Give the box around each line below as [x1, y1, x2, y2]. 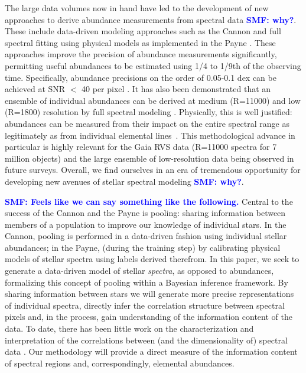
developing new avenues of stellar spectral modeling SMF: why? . [5, 175, 244, 187]
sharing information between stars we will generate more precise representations [5, 287, 294, 300]
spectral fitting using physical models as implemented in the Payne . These [5, 36, 276, 48]
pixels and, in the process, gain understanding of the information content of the [5, 310, 292, 323]
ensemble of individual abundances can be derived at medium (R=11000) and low [5, 94, 301, 106]
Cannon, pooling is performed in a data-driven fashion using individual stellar [5, 230, 287, 242]
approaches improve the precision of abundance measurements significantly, [5, 48, 277, 60]
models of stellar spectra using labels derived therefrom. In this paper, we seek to [5, 253, 300, 265]
